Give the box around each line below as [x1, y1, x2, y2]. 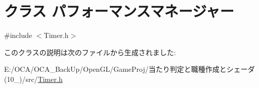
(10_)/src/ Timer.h [4, 73, 63, 84]
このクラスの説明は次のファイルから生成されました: [4, 47, 176, 57]
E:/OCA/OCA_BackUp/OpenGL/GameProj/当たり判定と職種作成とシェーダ [4, 64, 255, 74]
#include [4, 30, 32, 40]
